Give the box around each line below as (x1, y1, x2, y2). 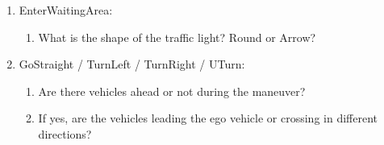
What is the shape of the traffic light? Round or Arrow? (38, 28, 316, 45)
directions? (38, 125, 92, 142)
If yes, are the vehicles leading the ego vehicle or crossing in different (38, 110, 378, 126)
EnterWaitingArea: (19, 2, 113, 18)
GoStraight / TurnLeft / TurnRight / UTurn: (19, 56, 245, 72)
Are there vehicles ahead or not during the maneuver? (38, 82, 306, 99)
